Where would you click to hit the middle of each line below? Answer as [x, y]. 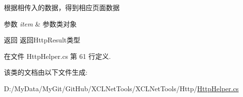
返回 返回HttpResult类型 [42, 40]
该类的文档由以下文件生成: [46, 72]
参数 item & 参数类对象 [40, 23]
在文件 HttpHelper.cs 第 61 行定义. [57, 56]
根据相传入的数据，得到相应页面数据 [62, 7]
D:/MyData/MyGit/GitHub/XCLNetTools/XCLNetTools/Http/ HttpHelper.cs [121, 88]
